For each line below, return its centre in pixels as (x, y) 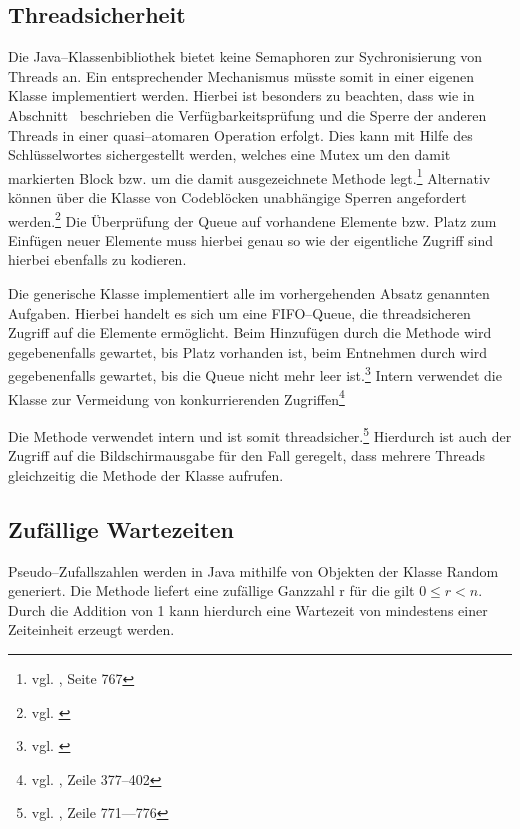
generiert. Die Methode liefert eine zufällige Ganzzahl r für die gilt (211, 590)
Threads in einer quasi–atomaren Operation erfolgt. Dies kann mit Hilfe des (240, 134)
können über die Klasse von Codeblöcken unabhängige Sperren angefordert (237, 197)
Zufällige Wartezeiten (121, 528)
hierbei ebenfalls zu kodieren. (97, 259)
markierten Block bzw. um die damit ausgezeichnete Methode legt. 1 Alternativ (249, 176)
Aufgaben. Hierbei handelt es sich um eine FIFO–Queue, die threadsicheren (239, 312)
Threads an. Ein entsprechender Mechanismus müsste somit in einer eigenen (241, 75)
